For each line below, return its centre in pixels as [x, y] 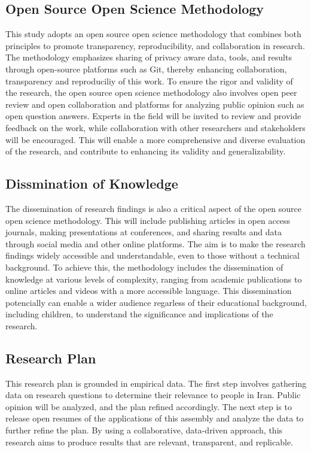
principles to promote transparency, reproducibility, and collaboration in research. [155, 45]
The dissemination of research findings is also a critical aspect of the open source [154, 208]
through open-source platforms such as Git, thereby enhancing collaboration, [146, 69]
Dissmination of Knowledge [92, 183]
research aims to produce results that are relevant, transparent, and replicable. [150, 442]
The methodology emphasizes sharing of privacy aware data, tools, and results [149, 57]
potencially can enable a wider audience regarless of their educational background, [156, 302]
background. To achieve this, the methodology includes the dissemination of [144, 267]
